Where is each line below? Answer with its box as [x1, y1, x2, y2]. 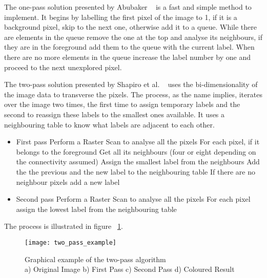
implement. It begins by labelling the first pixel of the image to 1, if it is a [4, 11, 237, 22]
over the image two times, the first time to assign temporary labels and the [4, 99, 240, 110]
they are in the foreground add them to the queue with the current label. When [4, 41, 255, 52]
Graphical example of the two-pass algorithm [25, 253, 166, 264]
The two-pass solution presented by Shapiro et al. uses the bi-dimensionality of [4, 79, 258, 90]
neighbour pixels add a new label [16, 176, 120, 187]
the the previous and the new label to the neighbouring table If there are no [16, 166, 255, 177]
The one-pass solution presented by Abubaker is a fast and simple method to [4, 2, 252, 12]
